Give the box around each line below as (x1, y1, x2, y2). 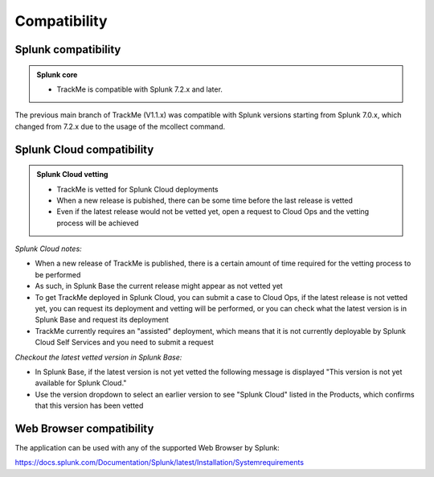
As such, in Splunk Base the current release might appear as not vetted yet (35, 282, 283, 291)
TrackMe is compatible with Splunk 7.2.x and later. (56, 84, 223, 94)
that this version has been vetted (35, 401, 144, 410)
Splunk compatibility (14, 43, 121, 56)
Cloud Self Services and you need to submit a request (35, 338, 214, 347)
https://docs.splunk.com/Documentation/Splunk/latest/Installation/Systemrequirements (14, 458, 305, 467)
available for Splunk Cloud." (35, 378, 127, 388)
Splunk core (36, 69, 78, 80)
